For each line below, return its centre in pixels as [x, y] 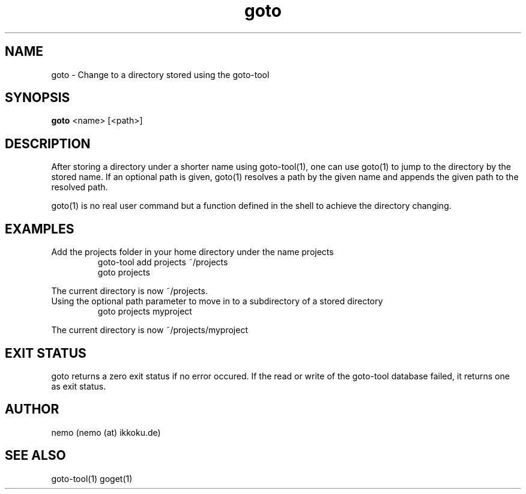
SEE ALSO [35, 456]
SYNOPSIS [38, 98]
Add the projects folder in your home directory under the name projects [192, 252]
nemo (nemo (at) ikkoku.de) [106, 432]
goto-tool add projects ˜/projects [163, 262]
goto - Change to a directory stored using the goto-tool [160, 74]
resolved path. [80, 187]
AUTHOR [32, 409]
